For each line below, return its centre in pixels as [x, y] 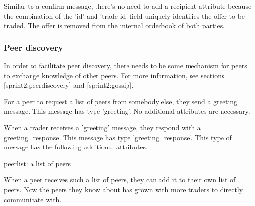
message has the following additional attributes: [76, 147]
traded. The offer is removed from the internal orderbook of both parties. [114, 25]
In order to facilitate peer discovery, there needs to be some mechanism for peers [126, 65]
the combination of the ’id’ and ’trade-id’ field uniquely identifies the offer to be [125, 15]
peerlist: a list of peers [38, 163]
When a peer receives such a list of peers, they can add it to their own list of [120, 180]
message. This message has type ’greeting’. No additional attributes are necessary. [127, 111]
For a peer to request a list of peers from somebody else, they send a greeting [121, 101]
